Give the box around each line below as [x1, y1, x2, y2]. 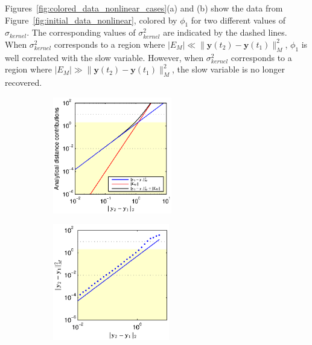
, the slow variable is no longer [172, 63, 285, 76]
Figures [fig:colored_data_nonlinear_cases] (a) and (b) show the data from [5, 2, 283, 14]
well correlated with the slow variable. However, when [5, 51, 204, 63]
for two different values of [191, 13, 285, 26]
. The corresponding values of [27, 26, 136, 39]
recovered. [5, 76, 42, 89]
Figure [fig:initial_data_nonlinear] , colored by [5, 13, 177, 26]
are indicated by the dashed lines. [163, 26, 287, 39]
